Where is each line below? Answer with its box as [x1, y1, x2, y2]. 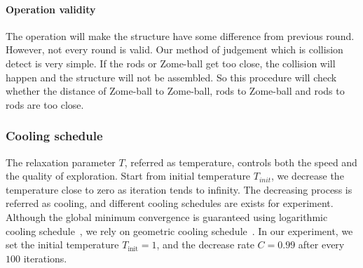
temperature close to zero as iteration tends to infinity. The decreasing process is [6, 182, 352, 196]
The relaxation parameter [6, 154, 116, 169]
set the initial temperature [6, 237, 119, 252]
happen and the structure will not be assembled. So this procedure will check [6, 69, 337, 84]
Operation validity [6, 1, 96, 16]
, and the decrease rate [156, 237, 254, 252]
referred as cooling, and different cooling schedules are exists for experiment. [6, 196, 334, 210]
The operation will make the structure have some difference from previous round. [6, 28, 355, 43]
